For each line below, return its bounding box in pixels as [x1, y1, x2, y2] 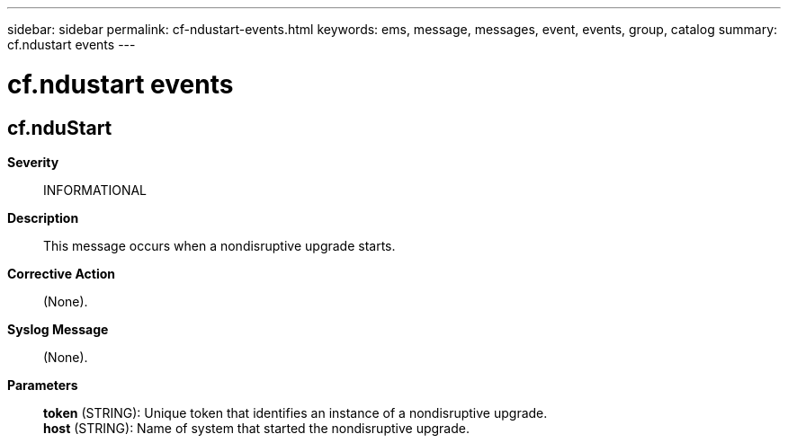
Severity [7, 154, 59, 170]
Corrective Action [7, 265, 115, 281]
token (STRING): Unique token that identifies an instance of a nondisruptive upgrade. [43, 404, 548, 421]
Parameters [7, 377, 78, 393]
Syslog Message [7, 321, 109, 337]
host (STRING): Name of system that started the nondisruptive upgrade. [43, 420, 470, 436]
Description [7, 209, 79, 226]
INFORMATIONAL [43, 182, 148, 198]
